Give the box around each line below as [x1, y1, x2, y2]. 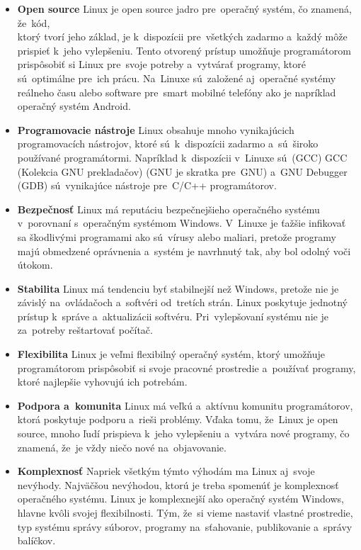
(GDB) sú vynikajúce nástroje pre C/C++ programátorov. [17, 178, 277, 193]
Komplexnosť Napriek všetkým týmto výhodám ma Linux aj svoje [17, 464, 315, 478]
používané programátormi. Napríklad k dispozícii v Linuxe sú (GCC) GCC [17, 150, 348, 164]
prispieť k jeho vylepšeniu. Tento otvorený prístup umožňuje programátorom [17, 43, 351, 57]
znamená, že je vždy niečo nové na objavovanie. [17, 439, 227, 454]
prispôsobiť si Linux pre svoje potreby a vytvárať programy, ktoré [17, 57, 306, 72]
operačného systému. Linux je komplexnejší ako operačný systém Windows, [17, 491, 344, 506]
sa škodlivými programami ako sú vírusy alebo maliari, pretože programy [17, 229, 336, 244]
